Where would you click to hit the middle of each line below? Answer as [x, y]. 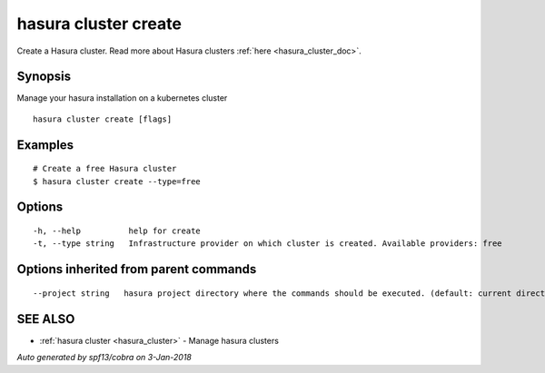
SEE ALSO [46, 319]
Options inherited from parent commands [137, 269]
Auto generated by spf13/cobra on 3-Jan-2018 [104, 358]
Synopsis [44, 77]
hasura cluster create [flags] [103, 119]
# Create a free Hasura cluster [105, 169]
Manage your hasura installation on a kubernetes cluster [122, 98]
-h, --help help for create [117, 231]
